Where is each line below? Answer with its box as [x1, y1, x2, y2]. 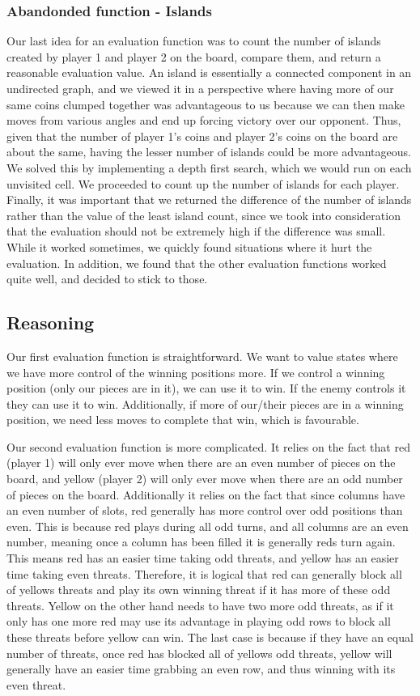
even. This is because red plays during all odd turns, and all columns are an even [6, 517, 409, 534]
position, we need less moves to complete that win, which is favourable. [6, 411, 359, 428]
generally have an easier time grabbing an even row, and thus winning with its [6, 660, 396, 677]
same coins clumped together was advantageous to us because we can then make [6, 95, 405, 112]
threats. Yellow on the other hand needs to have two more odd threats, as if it [6, 596, 394, 613]
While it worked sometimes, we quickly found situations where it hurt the [6, 238, 372, 255]
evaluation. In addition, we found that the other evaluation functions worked [6, 254, 387, 271]
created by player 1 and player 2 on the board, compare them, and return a [6, 48, 381, 65]
